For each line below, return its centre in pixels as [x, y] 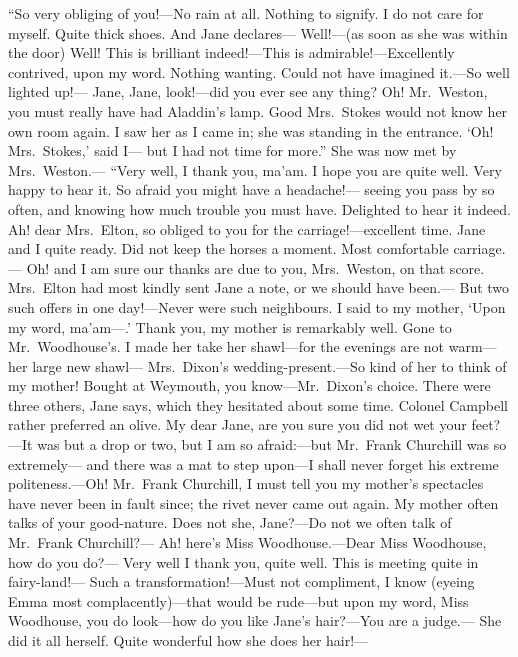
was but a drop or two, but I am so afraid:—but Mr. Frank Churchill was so [272, 444]
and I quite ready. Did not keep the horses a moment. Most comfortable [228, 248]
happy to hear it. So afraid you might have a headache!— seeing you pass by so [251, 189]
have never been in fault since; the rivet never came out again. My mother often [253, 502]
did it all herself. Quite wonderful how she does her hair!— [188, 640]
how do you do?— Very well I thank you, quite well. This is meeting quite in [243, 561]
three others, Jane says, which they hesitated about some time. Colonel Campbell [258, 404]
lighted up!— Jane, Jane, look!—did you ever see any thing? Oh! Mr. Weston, [248, 91]
